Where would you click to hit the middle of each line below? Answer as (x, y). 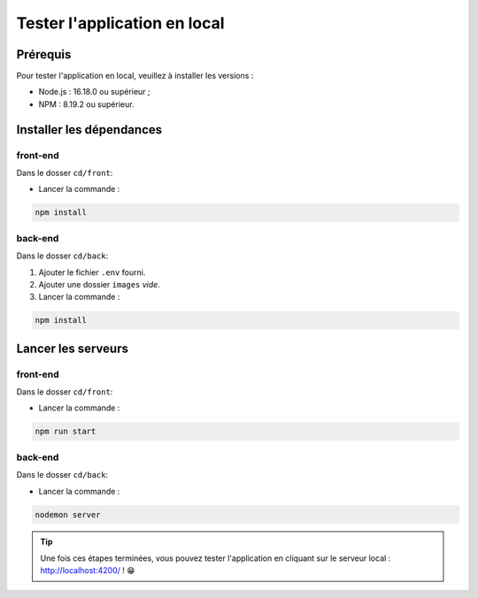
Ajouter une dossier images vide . (100, 284)
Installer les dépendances (89, 130)
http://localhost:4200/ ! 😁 (88, 571)
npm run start (66, 432)
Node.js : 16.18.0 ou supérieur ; (94, 92)
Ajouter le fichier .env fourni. (92, 272)
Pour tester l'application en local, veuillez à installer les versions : (135, 76)
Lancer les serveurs (72, 348)
